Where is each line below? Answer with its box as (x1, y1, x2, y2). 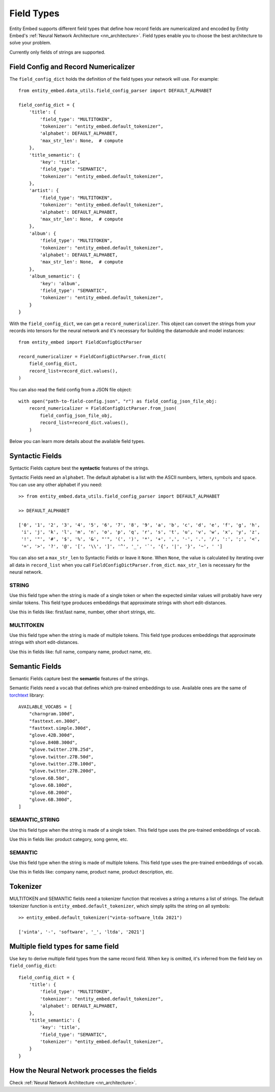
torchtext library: (9, 692, 44, 698)
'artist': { (29, 188, 59, 193)
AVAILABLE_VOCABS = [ (18, 704, 72, 709)
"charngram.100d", (29, 711, 75, 717)
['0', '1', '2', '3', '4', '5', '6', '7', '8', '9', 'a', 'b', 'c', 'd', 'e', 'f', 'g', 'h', (18, 522, 260, 528)
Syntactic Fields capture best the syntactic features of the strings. (9, 465, 150, 471)
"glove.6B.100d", (29, 782, 72, 788)
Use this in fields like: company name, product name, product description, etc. (9, 869, 174, 875)
